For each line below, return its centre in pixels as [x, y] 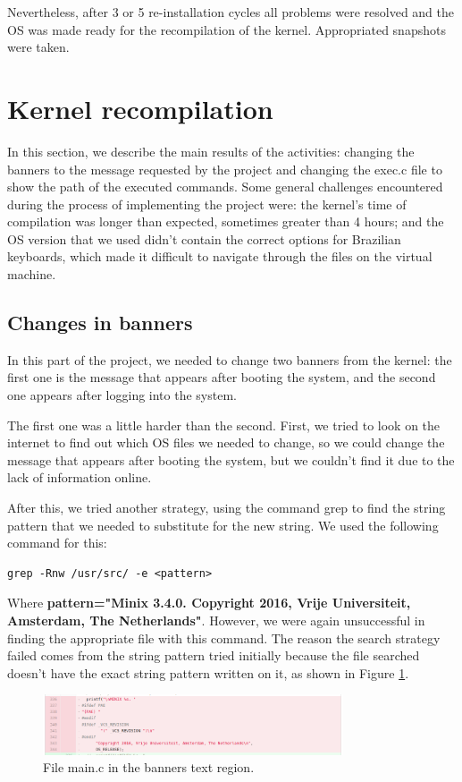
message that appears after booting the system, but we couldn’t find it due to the [231, 459]
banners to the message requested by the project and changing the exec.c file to [225, 169]
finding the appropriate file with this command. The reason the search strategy [224, 637]
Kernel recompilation [140, 108]
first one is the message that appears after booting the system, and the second [222, 377]
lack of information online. [80, 477]
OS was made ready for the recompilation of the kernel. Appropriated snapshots [227, 29]
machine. [32, 274]
